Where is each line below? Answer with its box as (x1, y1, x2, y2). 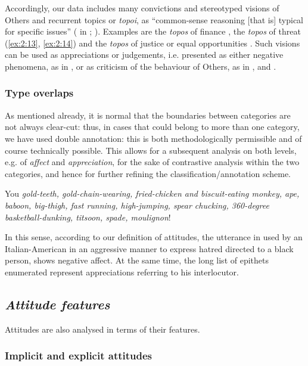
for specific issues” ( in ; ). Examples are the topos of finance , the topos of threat (5, 25, 301, 38)
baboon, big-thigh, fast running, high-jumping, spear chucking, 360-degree (5, 198, 269, 211)
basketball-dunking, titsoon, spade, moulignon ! (5, 210, 171, 223)
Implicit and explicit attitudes (5, 348, 153, 363)
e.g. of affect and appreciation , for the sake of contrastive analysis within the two (5, 156, 300, 168)
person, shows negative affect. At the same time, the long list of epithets (5, 254, 269, 266)
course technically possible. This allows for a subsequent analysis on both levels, (5, 144, 297, 156)
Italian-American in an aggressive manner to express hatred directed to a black (5, 242, 294, 255)
